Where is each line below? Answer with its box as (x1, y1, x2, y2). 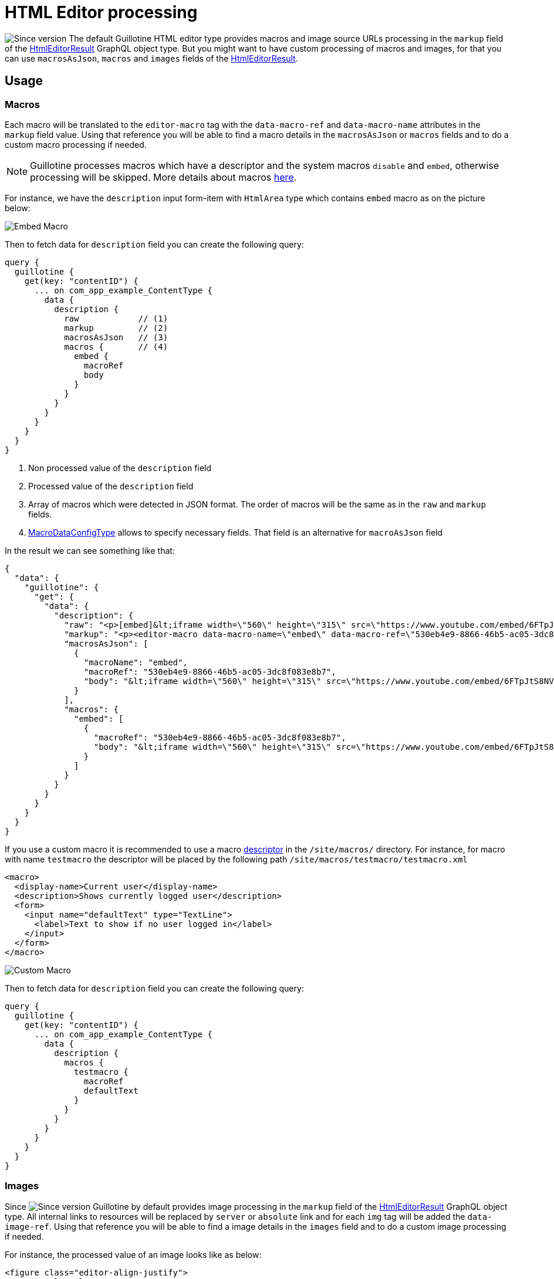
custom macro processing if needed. (5, 139, 147, 150)
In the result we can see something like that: (5, 545, 175, 556)
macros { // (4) (64, 341, 168, 351)
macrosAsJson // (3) (64, 332, 168, 342)
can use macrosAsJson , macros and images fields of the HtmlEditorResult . (5, 53, 298, 63)
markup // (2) (64, 323, 168, 333)
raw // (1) (64, 313, 168, 323)
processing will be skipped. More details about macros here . (30, 171, 297, 183)
